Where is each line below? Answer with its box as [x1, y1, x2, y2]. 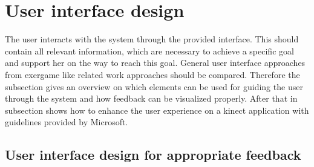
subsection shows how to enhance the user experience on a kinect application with [5, 103, 309, 116]
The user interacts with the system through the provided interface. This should [5, 33, 299, 45]
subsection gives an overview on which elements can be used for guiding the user [5, 80, 303, 93]
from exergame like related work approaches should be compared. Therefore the [5, 68, 300, 80]
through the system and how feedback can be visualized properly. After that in [5, 92, 298, 105]
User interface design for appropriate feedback [5, 145, 301, 164]
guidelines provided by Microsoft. [5, 116, 128, 128]
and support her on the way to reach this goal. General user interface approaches [5, 56, 306, 69]
